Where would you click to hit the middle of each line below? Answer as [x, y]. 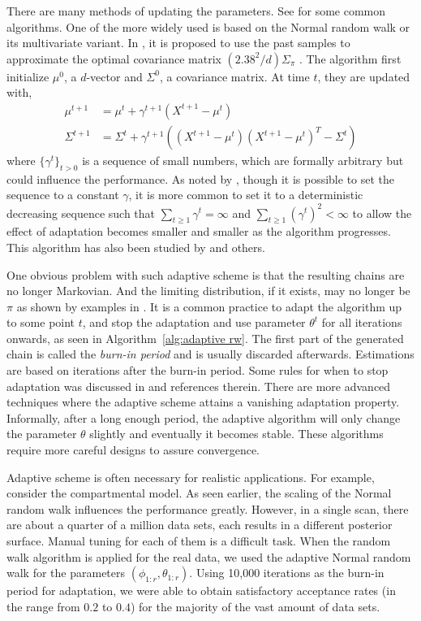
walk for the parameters [66, 573]
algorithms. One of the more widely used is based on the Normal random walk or [208, 26]
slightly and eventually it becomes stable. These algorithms [236, 434]
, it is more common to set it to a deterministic [246, 195]
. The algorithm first [350, 58]
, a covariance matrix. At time [234, 76]
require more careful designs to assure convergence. [133, 450]
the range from [43, 606]
